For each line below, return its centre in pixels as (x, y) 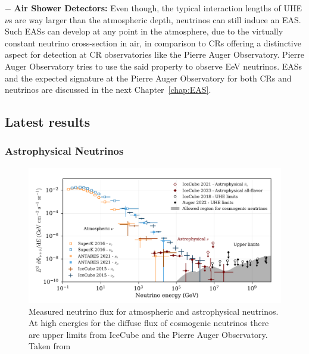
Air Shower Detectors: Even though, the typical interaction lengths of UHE (158, 8)
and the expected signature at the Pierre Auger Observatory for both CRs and (148, 78)
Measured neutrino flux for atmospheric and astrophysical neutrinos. (154, 311)
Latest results (48, 122)
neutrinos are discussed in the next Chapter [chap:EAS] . (108, 90)
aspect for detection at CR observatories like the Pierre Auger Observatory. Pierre (154, 54)
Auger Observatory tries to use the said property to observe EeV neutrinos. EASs (154, 66)
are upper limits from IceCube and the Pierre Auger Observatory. (148, 334)
